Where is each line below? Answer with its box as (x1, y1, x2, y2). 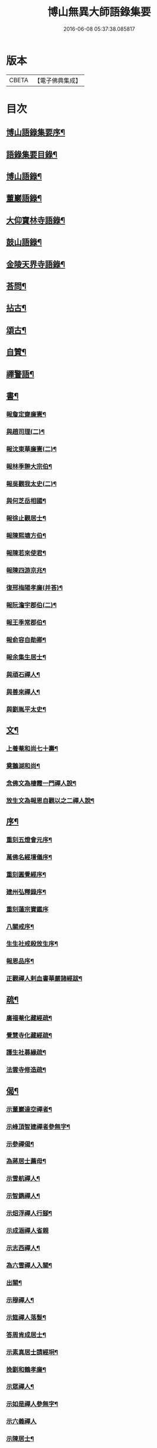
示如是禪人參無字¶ (6, 1400, 58, 1408)
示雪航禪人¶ (6, 1175, 40, 1183)
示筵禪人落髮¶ (6, 1313, 46, 1321)
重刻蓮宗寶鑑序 (6, 905, 49, 913)
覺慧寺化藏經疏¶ (6, 1031, 53, 1039)
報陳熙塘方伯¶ (6, 532, 46, 540)
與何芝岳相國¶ (6, 497, 46, 505)
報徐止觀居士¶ (6, 514, 46, 522)
